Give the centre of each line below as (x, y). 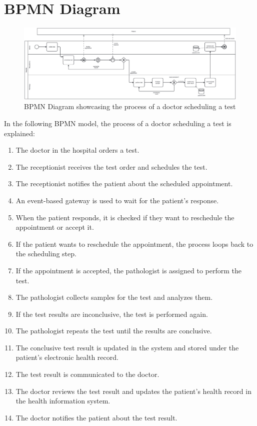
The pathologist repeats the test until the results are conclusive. (114, 331)
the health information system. (63, 401)
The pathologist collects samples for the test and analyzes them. (114, 297)
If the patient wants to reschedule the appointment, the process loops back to (134, 244)
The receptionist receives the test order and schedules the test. (111, 166)
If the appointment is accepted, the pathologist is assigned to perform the (128, 270)
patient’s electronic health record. (67, 357)
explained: (19, 133)
